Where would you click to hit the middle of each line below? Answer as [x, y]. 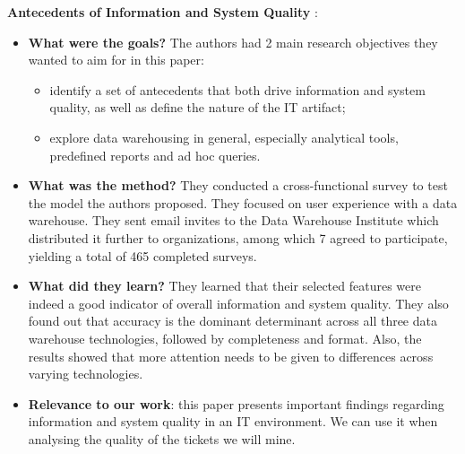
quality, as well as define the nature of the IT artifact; [198, 107]
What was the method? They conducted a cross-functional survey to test [238, 185]
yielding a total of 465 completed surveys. [142, 255]
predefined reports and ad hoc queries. [155, 155]
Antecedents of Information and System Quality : [163, 12]
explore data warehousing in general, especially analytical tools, [224, 137]
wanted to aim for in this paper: [116, 60]
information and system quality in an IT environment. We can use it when [233, 421]
